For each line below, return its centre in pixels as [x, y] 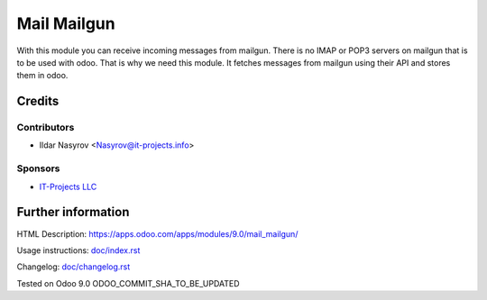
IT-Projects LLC [68, 186]
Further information [73, 212]
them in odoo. [42, 76]
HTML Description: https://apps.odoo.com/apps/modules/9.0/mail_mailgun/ [157, 233]
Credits [38, 101]
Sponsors [38, 168]
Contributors [46, 128]
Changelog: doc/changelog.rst [74, 267]
